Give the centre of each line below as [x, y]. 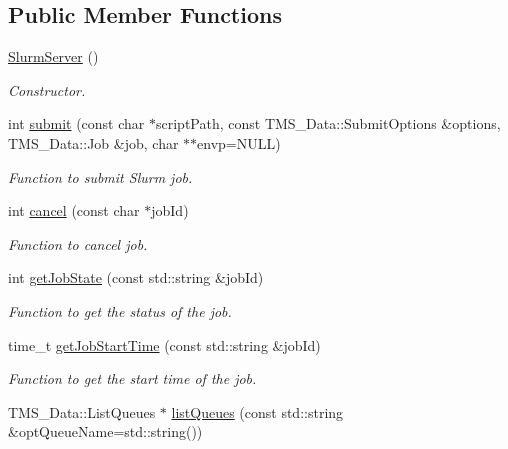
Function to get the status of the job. [120, 310]
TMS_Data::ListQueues [82, 411]
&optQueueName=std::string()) [105, 431]
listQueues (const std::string [257, 411]
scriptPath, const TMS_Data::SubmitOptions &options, [328, 123]
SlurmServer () [53, 56]
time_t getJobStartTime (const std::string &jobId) [164, 344]
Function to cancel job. [78, 243]
